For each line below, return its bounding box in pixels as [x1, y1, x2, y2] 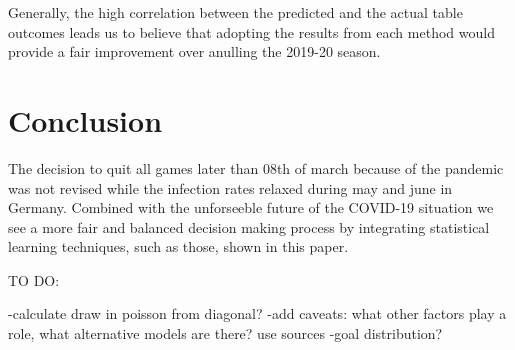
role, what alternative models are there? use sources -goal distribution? [8, 323, 443, 344]
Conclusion [8, 99, 163, 140]
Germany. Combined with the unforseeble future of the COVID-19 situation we [8, 197, 494, 218]
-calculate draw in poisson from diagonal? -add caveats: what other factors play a [8, 303, 507, 324]
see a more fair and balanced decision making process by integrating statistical [8, 216, 490, 237]
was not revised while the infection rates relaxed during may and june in [8, 177, 453, 198]
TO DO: [8, 269, 60, 290]
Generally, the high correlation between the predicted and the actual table [8, 2, 463, 22]
